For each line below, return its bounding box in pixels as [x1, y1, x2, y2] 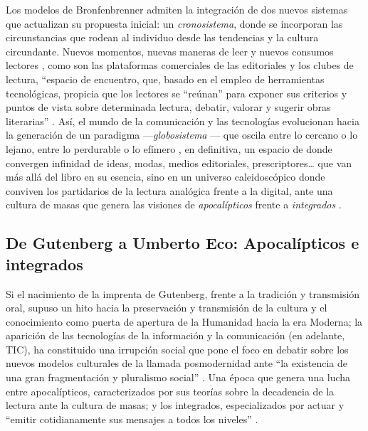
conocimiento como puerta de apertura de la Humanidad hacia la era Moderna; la [6, 314, 363, 329]
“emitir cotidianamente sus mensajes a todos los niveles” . [6, 411, 258, 426]
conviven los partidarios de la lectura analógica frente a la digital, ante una [6, 183, 333, 198]
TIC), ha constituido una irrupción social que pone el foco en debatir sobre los [6, 341, 349, 356]
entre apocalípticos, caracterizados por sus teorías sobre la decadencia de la [6, 383, 335, 398]
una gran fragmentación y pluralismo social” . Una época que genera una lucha [6, 370, 351, 385]
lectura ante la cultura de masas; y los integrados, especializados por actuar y [6, 398, 345, 413]
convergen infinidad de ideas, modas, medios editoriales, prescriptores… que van [6, 155, 352, 170]
